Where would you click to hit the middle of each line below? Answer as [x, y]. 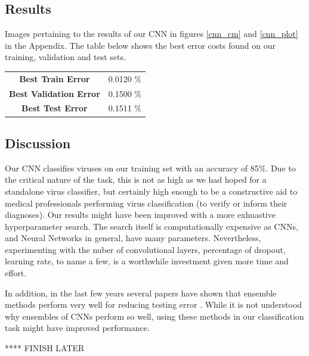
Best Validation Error [55, 93]
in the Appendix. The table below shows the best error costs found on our [140, 45]
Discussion [38, 143]
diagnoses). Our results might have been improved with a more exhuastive [140, 215]
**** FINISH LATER [45, 348]
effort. [16, 273]
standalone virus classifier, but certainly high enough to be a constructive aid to [151, 191]
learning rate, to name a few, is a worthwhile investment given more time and [147, 261]
